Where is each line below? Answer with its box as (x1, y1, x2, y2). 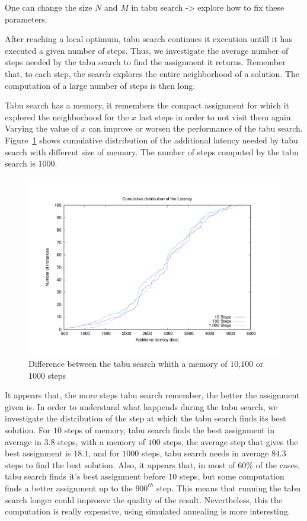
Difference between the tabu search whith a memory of (28, 357, 228, 369)
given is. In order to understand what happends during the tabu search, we (5, 400, 278, 413)
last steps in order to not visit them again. (139, 110, 293, 123)
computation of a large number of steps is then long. (5, 79, 196, 91)
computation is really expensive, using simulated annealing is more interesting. (5, 505, 290, 517)
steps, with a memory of (57, 435, 146, 448)
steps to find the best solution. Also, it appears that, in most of (5, 458, 235, 471)
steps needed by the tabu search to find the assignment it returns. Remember (5, 56, 286, 68)
